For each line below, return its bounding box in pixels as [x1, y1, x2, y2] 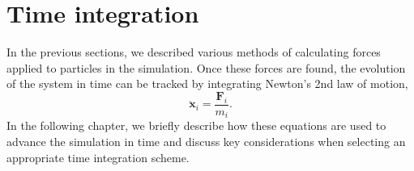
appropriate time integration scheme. [6, 148, 190, 165]
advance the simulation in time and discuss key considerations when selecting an [6, 133, 406, 150]
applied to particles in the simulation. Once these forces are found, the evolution [6, 59, 406, 76]
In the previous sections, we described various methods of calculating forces [6, 44, 381, 60]
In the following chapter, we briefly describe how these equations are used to [6, 117, 386, 134]
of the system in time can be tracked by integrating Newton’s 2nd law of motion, [6, 75, 408, 92]
